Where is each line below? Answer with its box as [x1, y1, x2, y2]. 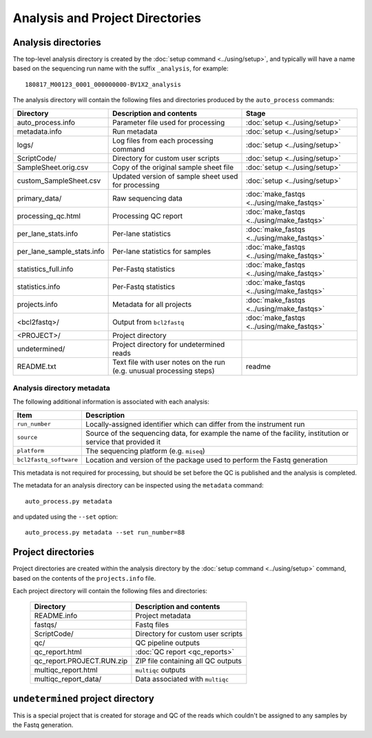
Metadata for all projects [112, 299, 192, 309]
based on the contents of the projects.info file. [12, 574, 156, 582]
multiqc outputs [135, 666, 186, 675]
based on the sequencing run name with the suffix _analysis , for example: [12, 64, 229, 72]
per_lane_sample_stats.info [17, 246, 105, 256]
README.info [34, 611, 78, 621]
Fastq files [135, 620, 169, 630]
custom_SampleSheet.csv [17, 176, 101, 186]
